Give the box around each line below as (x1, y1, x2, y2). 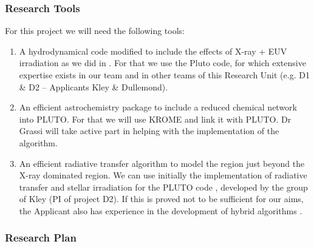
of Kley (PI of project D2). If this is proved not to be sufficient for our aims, (19, 192, 304, 205)
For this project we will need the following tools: (5, 24, 185, 37)
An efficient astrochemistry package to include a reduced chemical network (19, 101, 297, 113)
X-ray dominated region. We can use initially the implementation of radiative (19, 169, 307, 181)
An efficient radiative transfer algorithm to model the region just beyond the (19, 157, 305, 169)
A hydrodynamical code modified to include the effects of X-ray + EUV (19, 44, 287, 57)
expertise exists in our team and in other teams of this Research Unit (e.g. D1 (19, 69, 310, 81)
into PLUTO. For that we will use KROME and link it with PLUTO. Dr (19, 112, 292, 125)
